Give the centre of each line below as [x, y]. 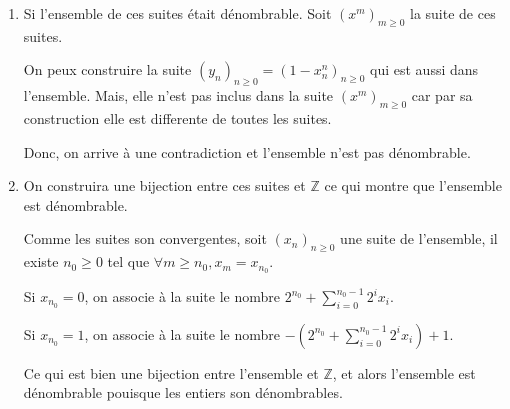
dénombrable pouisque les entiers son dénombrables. [183, 392]
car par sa [442, 95]
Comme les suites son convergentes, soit [145, 238]
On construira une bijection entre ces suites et [164, 185]
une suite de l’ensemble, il [419, 238]
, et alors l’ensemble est [404, 372]
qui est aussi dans [424, 69]
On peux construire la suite [107, 69]
